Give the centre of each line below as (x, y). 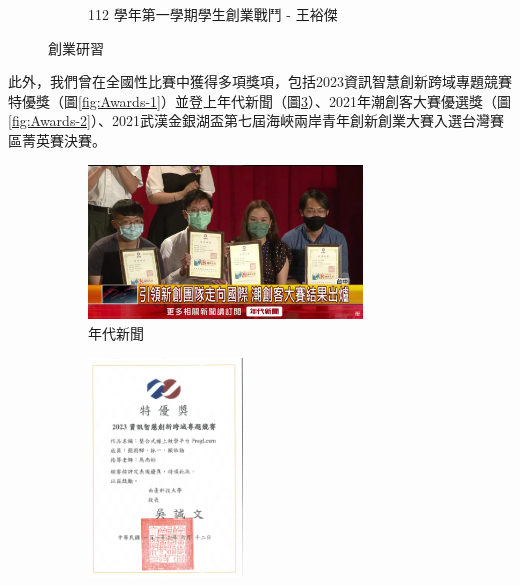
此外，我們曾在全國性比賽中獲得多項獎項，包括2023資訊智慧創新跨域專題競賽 (260, 81)
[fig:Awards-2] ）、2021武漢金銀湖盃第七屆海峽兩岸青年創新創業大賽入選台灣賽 (256, 120)
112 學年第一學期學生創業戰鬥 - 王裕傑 (213, 14)
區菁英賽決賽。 (57, 139)
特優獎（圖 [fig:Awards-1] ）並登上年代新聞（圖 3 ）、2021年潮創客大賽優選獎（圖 (259, 100)
